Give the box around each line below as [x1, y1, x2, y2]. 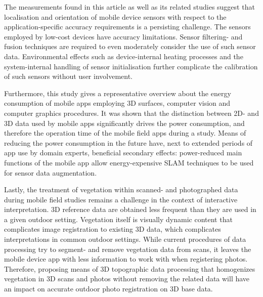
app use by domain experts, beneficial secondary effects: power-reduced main [4, 147, 242, 158]
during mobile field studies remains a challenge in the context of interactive [4, 194, 238, 204]
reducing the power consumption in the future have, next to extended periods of [4, 137, 253, 148]
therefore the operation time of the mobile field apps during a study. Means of [4, 128, 246, 138]
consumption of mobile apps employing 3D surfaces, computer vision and [4, 98, 231, 108]
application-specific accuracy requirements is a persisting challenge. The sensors [4, 21, 251, 32]
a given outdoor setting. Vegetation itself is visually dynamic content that [4, 214, 233, 224]
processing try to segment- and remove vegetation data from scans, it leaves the [4, 243, 251, 254]
